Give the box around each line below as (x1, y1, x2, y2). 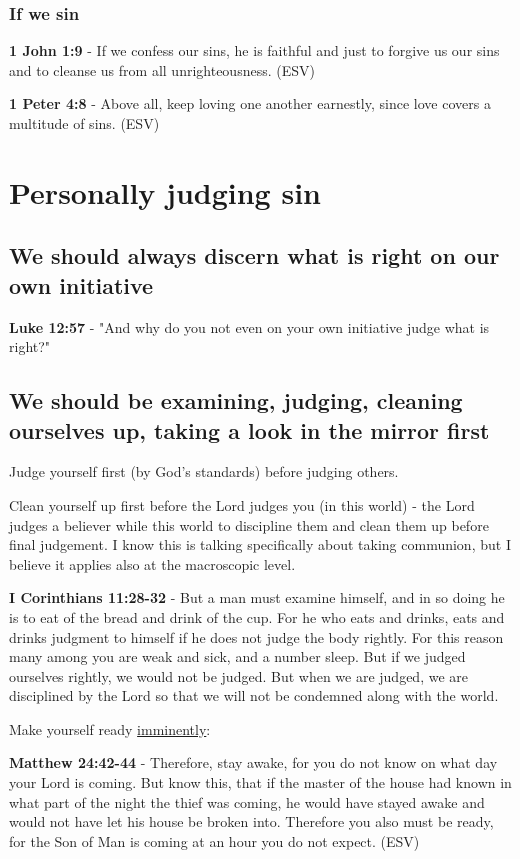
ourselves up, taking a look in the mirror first (9, 414, 490, 445)
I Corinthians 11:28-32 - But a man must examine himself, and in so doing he (9, 587, 505, 608)
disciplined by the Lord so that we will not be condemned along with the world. (9, 685, 499, 706)
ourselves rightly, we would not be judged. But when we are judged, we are (9, 665, 468, 686)
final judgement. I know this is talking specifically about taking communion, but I (9, 534, 511, 555)
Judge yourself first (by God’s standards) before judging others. (9, 461, 399, 482)
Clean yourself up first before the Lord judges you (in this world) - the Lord (9, 494, 475, 515)
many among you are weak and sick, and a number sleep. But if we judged (9, 646, 466, 667)
